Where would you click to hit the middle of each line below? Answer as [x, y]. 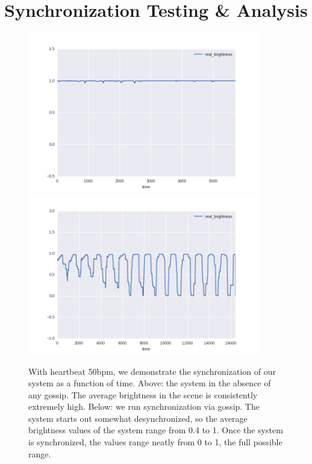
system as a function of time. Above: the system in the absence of [150, 383]
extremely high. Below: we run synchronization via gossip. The [144, 406]
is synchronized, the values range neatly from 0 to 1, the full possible [155, 442]
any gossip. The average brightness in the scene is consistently [143, 394]
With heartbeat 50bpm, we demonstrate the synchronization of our [152, 371]
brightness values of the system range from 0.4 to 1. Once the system [156, 430]
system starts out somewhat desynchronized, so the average [138, 418]
